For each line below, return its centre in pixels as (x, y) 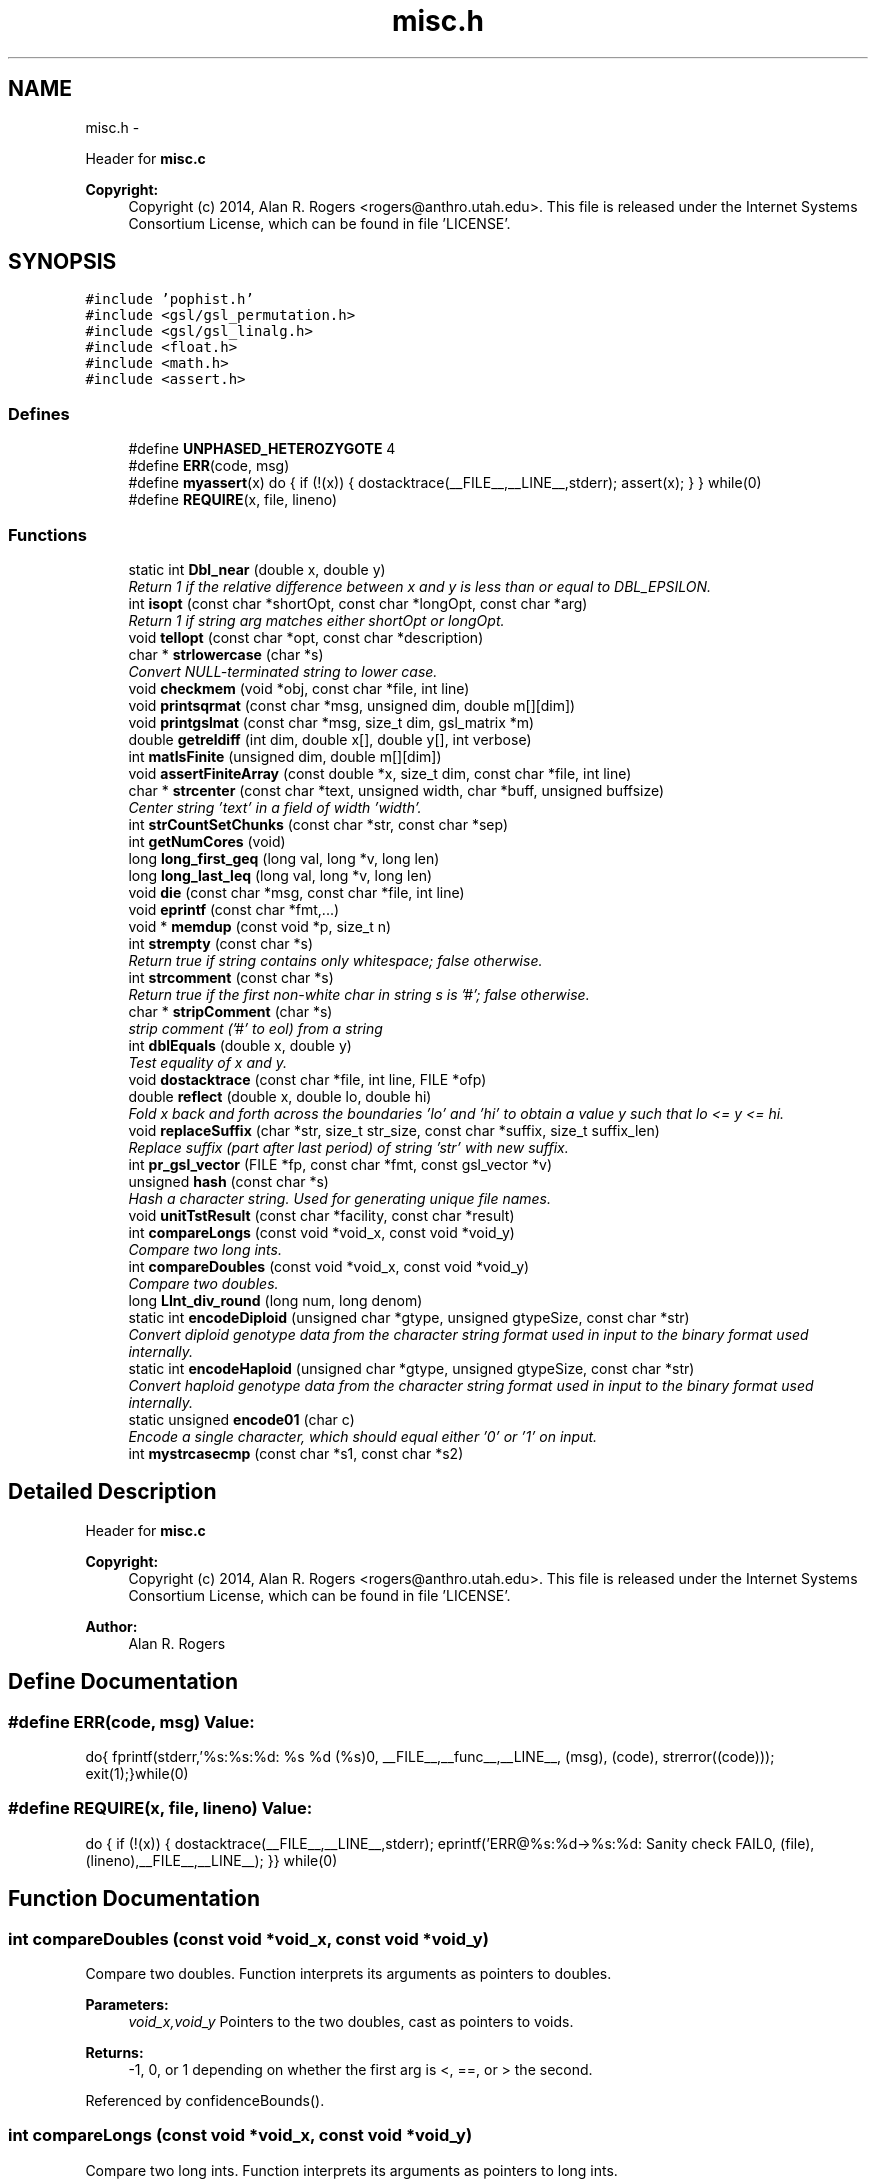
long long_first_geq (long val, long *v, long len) (284, 858)
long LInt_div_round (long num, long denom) (275, 1300)
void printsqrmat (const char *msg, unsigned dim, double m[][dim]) (352, 705)
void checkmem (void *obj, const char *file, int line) (299, 688)
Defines (39, 413)
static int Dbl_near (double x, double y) (257, 569)
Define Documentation (123, 1682)
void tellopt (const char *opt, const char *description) (306, 637)
